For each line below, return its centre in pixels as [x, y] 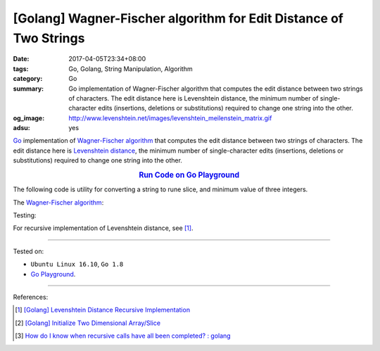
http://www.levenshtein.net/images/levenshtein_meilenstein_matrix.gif [170, 118]
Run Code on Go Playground [189, 175]
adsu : [22, 128]
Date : [21, 59]
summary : [28, 89]
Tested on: [28, 251]
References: [31, 297]
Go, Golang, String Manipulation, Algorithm [131, 69]
